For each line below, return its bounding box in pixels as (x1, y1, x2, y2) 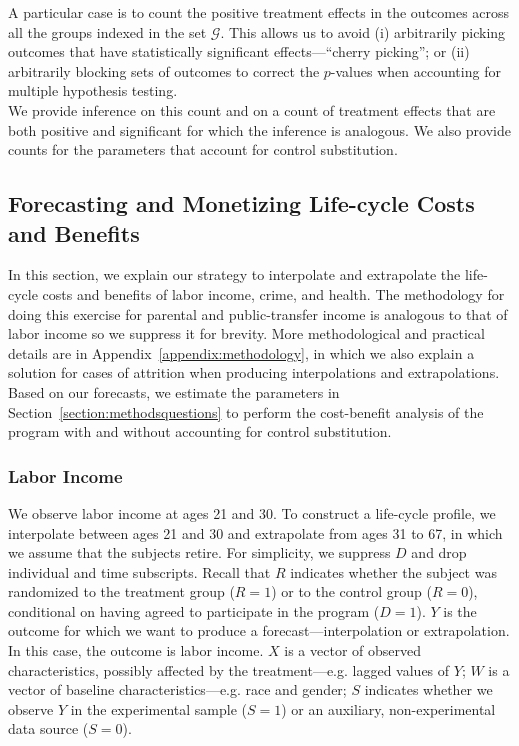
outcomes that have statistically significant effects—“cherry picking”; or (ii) (8, 41, 470, 62)
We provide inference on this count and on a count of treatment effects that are (8, 99, 496, 120)
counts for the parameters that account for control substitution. (8, 139, 398, 160)
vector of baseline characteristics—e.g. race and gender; (8, 679, 347, 700)
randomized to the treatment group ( (8, 581, 235, 602)
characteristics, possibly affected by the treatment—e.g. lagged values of (8, 659, 450, 680)
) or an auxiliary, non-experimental (281, 698, 496, 719)
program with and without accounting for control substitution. (8, 421, 392, 442)
